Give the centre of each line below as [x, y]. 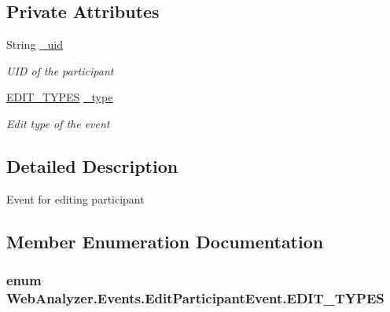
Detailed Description [92, 165]
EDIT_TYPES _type [60, 97]
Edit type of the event [58, 123]
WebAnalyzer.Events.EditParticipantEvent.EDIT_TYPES [195, 298]
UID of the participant [60, 70]
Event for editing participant [75, 198]
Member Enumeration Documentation [165, 241]
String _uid [35, 44]
